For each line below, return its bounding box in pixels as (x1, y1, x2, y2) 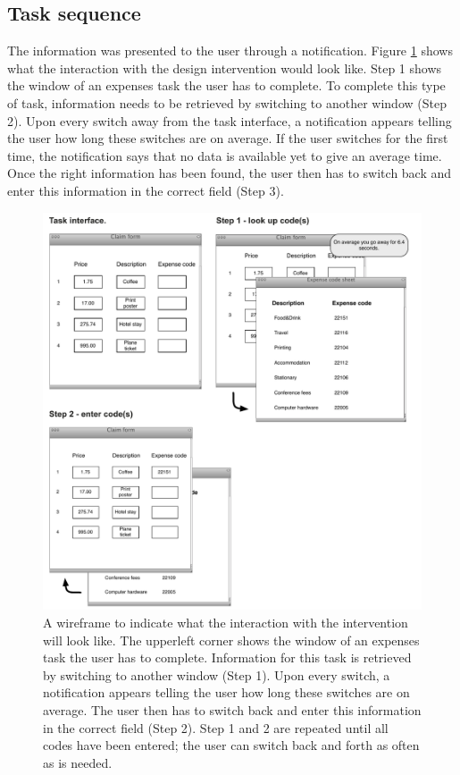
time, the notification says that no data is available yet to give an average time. (7, 146, 442, 164)
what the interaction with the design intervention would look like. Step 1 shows (7, 58, 442, 77)
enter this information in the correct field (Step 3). (7, 181, 284, 199)
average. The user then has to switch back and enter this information (43, 700, 422, 719)
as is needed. (43, 753, 113, 771)
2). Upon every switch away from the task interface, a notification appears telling (7, 111, 452, 130)
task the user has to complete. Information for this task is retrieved (43, 648, 412, 667)
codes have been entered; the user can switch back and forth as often (43, 736, 420, 754)
